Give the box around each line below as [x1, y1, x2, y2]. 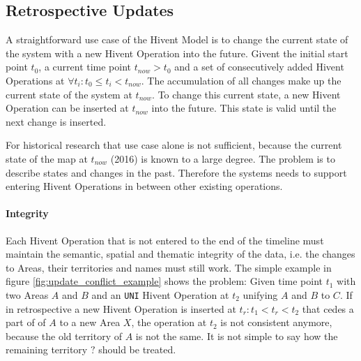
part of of [6, 315, 46, 330]
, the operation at [131, 315, 207, 330]
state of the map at [6, 151, 88, 165]
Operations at [6, 73, 65, 87]
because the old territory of [6, 328, 123, 343]
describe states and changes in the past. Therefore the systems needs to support [6, 165, 347, 179]
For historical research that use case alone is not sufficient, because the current [6, 138, 342, 152]
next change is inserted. [6, 114, 107, 128]
